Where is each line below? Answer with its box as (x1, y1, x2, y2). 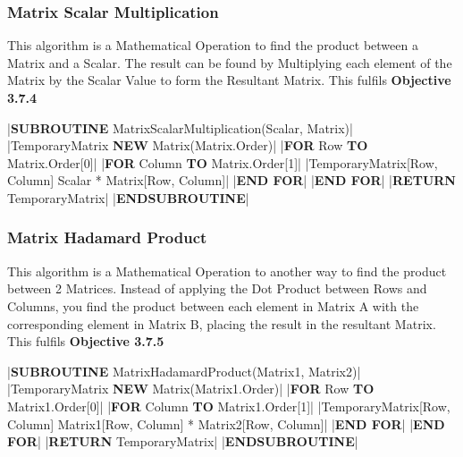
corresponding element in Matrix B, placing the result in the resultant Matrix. (7, 314, 436, 333)
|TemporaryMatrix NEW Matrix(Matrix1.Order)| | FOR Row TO (7, 379, 375, 398)
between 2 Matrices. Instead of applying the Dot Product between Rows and (7, 279, 427, 298)
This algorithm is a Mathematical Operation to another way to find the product (7, 261, 447, 280)
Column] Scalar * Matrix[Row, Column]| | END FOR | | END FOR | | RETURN (7, 171, 456, 190)
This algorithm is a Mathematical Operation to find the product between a (7, 36, 418, 55)
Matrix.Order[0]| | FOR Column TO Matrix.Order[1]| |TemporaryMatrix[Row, (7, 153, 438, 172)
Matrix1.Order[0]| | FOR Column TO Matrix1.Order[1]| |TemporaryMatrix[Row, (7, 396, 450, 415)
